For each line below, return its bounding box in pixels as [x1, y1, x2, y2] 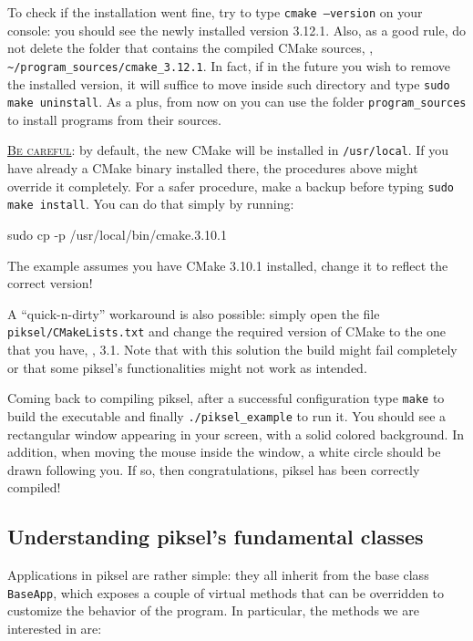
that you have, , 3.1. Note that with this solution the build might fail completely [7, 340, 458, 358]
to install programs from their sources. [7, 109, 222, 129]
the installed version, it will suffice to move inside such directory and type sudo [7, 74, 450, 93]
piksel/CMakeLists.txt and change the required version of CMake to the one [7, 322, 447, 341]
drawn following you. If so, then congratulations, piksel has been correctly [7, 460, 420, 479]
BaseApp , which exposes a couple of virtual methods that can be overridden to [7, 583, 445, 602]
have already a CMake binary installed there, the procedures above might [7, 159, 418, 178]
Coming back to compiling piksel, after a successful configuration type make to [7, 388, 445, 408]
